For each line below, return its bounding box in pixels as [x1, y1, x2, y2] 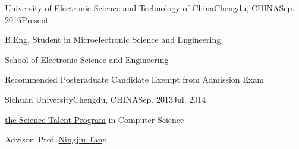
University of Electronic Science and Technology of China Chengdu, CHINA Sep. [5, 2, 295, 14]
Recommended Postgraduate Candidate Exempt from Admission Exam [5, 73, 264, 85]
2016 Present [5, 13, 49, 26]
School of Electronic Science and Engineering [5, 53, 169, 65]
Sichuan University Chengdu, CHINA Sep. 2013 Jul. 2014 [5, 93, 206, 105]
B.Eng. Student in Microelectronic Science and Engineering [5, 33, 221, 46]
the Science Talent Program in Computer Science [5, 113, 184, 125]
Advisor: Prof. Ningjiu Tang [5, 133, 107, 145]
